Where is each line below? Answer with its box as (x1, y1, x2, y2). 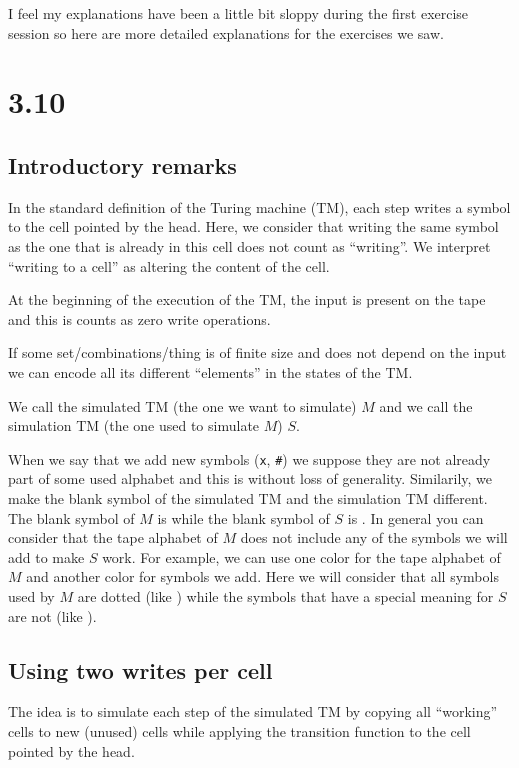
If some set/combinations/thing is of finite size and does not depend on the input (8, 342, 507, 363)
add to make (8, 546, 85, 567)
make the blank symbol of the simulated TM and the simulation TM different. (8, 487, 488, 508)
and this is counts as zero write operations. (8, 308, 271, 329)
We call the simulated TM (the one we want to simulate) (8, 395, 357, 416)
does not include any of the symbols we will (240, 527, 508, 548)
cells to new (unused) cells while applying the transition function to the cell (8, 720, 471, 741)
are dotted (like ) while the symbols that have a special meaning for (77, 585, 494, 606)
